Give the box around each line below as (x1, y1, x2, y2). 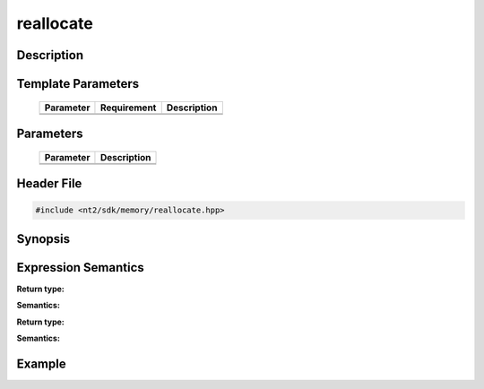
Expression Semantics (16, 260, 145, 275)
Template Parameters (16, 76, 140, 91)
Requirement (99, 101, 157, 114)
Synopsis (16, 231, 71, 246)
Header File (16, 176, 82, 192)
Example (16, 356, 66, 371)
